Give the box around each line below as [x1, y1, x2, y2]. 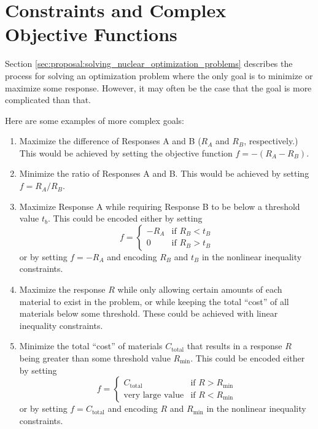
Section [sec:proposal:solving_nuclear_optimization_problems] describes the [5, 57, 293, 70]
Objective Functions [5, 21, 177, 47]
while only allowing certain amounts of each [117, 283, 282, 296]
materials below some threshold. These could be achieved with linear [19, 307, 278, 320]
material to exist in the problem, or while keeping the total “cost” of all [19, 295, 289, 307]
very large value [123, 390, 184, 400]
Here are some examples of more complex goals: [5, 114, 184, 126]
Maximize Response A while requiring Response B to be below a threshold [19, 199, 300, 212]
